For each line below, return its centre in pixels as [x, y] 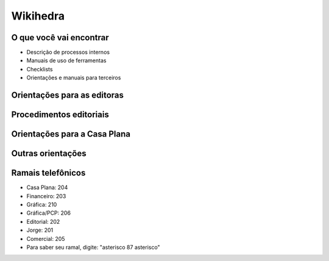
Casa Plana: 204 [47, 188]
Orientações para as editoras [68, 95]
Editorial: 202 [43, 221]
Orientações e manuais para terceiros [74, 78]
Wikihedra [38, 16]
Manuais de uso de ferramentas [66, 60]
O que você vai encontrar [60, 38]
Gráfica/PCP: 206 [49, 213]
